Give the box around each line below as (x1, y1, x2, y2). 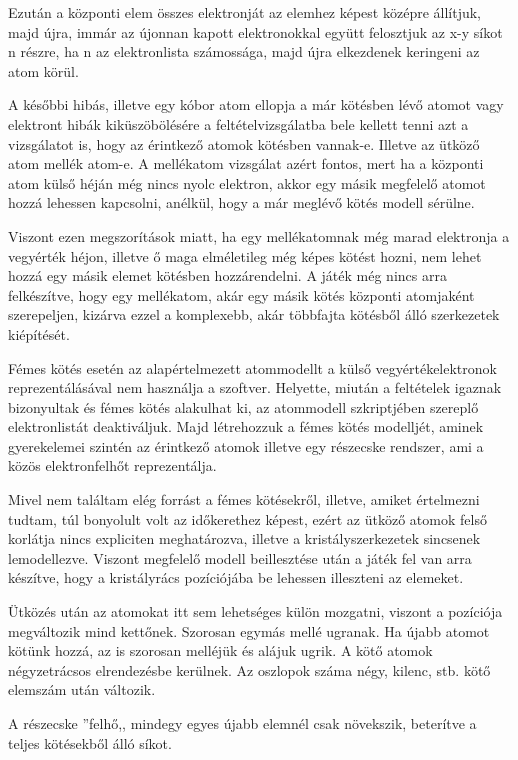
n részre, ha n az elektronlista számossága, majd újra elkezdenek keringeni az (8, 41, 480, 62)
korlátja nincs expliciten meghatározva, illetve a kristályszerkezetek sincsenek (8, 528, 481, 549)
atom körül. (8, 60, 79, 81)
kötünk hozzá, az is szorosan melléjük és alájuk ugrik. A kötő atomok (8, 640, 433, 661)
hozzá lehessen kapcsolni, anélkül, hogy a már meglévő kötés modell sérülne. (8, 192, 475, 213)
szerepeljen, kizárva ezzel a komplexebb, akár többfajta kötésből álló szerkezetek (8, 304, 500, 325)
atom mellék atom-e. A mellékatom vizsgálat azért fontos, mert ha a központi (8, 153, 484, 174)
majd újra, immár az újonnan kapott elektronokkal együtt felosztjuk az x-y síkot (8, 21, 503, 42)
